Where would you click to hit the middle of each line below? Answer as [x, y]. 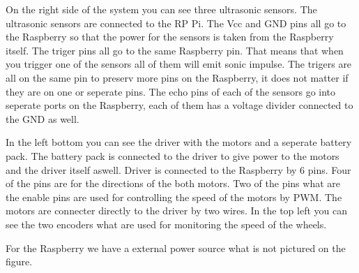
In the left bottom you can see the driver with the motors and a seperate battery [179, 142]
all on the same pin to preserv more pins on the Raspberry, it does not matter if [177, 77]
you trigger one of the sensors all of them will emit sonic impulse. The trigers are [179, 64]
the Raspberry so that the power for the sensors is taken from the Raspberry [170, 37]
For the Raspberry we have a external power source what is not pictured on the [176, 248]
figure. [19, 261]
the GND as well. [43, 118]
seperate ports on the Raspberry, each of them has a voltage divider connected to [179, 105]
